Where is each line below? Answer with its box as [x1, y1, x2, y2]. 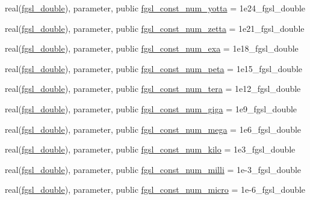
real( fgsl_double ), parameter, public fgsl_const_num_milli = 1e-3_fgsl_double [5, 163, 302, 175]
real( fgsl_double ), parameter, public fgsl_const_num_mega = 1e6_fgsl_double [5, 123, 302, 135]
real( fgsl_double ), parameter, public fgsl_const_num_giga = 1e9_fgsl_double [5, 102, 297, 115]
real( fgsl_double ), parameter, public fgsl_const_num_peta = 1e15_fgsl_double [5, 62, 303, 74]
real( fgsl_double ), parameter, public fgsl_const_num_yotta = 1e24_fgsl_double [5, 2, 306, 14]
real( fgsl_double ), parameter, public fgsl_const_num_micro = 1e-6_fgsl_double [5, 183, 306, 196]
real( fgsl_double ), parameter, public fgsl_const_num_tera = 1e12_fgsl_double [5, 82, 301, 95]
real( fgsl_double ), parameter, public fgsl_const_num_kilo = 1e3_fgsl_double [5, 143, 296, 156]
